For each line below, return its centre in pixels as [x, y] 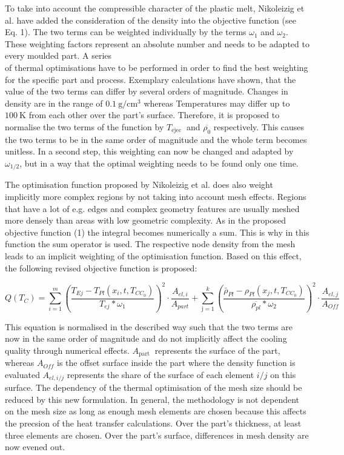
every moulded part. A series [58, 55]
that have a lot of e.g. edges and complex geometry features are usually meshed [152, 208]
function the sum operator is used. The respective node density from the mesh [150, 244]
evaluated [22, 374]
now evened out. [35, 447]
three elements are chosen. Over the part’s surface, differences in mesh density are [157, 435]
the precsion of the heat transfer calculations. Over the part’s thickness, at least [153, 423]
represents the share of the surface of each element [160, 374]
